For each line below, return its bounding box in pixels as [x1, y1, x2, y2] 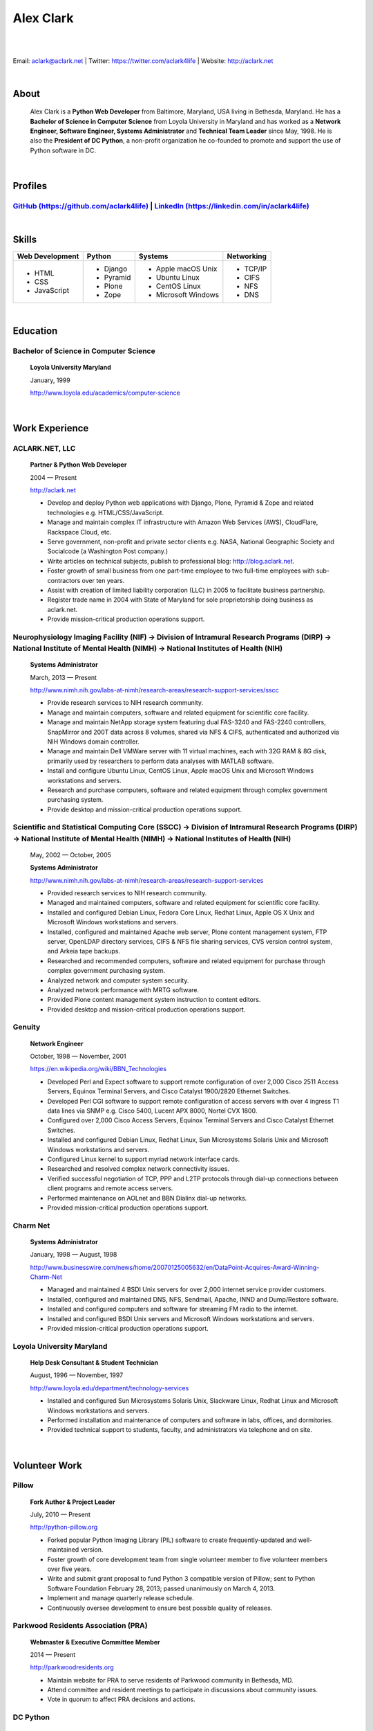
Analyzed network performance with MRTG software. [47, 985, 200, 994]
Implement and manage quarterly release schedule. [47, 1594, 195, 1602]
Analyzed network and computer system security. [47, 976, 189, 985]
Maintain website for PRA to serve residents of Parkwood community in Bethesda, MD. [47, 1676, 294, 1684]
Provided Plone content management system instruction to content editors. [47, 996, 261, 1004]
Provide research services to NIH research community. [47, 699, 204, 707]
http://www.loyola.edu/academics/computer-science [30, 388, 181, 397]
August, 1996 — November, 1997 [30, 1371, 124, 1379]
